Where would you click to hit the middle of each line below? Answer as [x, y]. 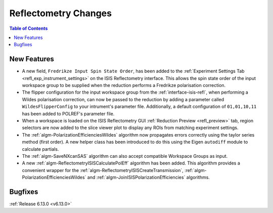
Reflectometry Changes [61, 13]
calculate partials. [40, 149]
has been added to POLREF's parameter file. [68, 113]
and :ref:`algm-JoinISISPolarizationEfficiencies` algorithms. [148, 178]
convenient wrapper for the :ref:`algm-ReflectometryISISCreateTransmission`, [103, 170]
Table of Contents [29, 28]
